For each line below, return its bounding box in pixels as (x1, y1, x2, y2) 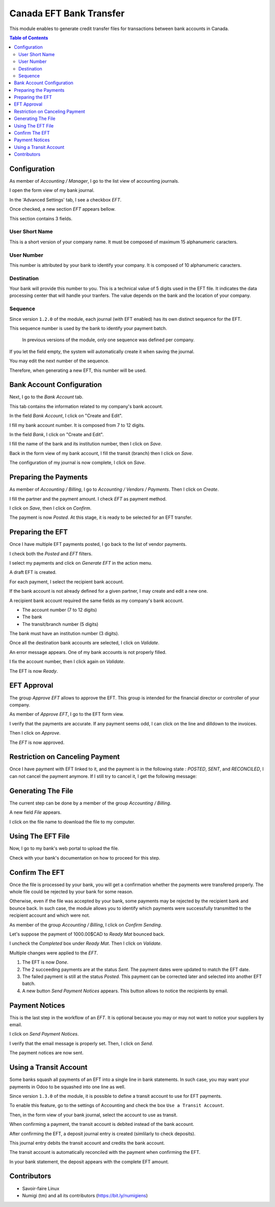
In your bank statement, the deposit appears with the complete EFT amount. (9, 1159, 169, 1165)
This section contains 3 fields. (9, 215, 73, 221)
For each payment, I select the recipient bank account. (9, 579, 124, 585)
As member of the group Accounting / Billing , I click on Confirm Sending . (9, 921, 162, 928)
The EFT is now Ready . (9, 668, 58, 674)
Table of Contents (9, 35, 48, 41)
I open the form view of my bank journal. (9, 187, 95, 193)
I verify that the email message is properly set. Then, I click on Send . (9, 1040, 153, 1046)
